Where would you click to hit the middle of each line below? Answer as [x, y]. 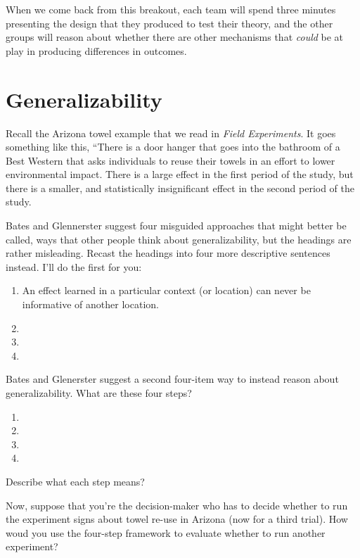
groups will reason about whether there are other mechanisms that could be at [175, 37]
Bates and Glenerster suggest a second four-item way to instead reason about [172, 379]
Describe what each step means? [75, 481]
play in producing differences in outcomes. [96, 50]
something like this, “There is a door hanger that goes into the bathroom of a [173, 147]
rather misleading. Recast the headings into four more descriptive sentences [168, 253]
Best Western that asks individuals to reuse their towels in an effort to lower [171, 160]
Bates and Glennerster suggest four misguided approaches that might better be [176, 226]
